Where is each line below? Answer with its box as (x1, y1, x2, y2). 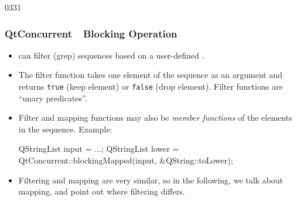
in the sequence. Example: (18, 122, 112, 135)
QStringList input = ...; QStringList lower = (18, 142, 179, 155)
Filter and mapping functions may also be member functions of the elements (18, 111, 292, 124)
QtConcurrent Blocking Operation (5, 26, 177, 40)
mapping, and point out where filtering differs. (18, 185, 185, 197)
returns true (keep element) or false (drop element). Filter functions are (18, 80, 283, 92)
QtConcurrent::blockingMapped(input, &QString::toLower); (18, 154, 233, 166)
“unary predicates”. (18, 91, 87, 104)
